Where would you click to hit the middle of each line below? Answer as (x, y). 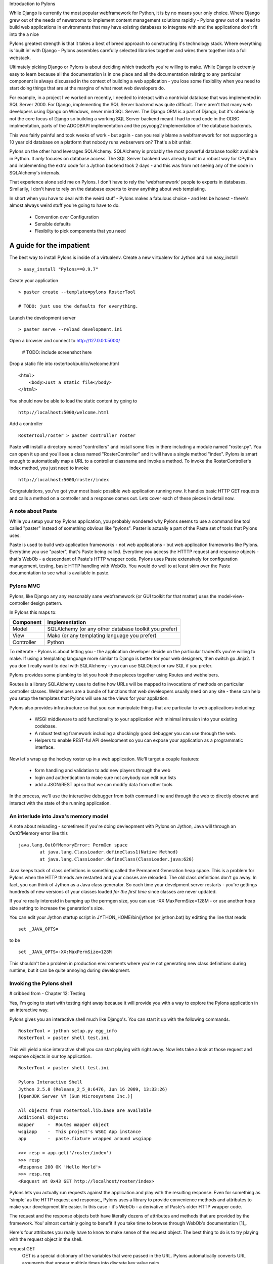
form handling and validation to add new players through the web (103, 771)
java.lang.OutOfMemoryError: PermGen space (73, 845)
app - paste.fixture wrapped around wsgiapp (85, 1139)
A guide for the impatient (50, 245)
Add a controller (26, 424)
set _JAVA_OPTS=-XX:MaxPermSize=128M (65, 952)
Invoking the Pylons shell (41, 983)
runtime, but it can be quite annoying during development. (70, 970)
